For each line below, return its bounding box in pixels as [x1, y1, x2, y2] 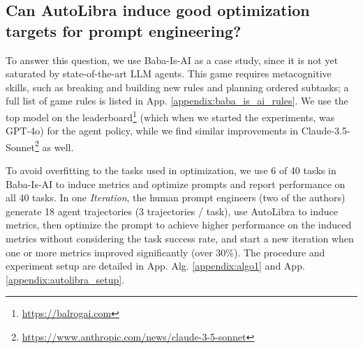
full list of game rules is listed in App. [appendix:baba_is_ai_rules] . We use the [6, 93, 348, 108]
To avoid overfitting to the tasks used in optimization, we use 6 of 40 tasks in [6, 163, 336, 178]
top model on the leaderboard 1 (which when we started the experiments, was [6, 107, 335, 124]
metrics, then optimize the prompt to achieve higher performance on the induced [6, 217, 352, 232]
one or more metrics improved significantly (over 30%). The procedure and [6, 245, 325, 259]
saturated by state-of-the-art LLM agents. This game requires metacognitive [6, 66, 332, 81]
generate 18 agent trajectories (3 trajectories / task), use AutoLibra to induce [6, 203, 338, 218]
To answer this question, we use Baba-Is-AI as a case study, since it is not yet [6, 52, 339, 67]
